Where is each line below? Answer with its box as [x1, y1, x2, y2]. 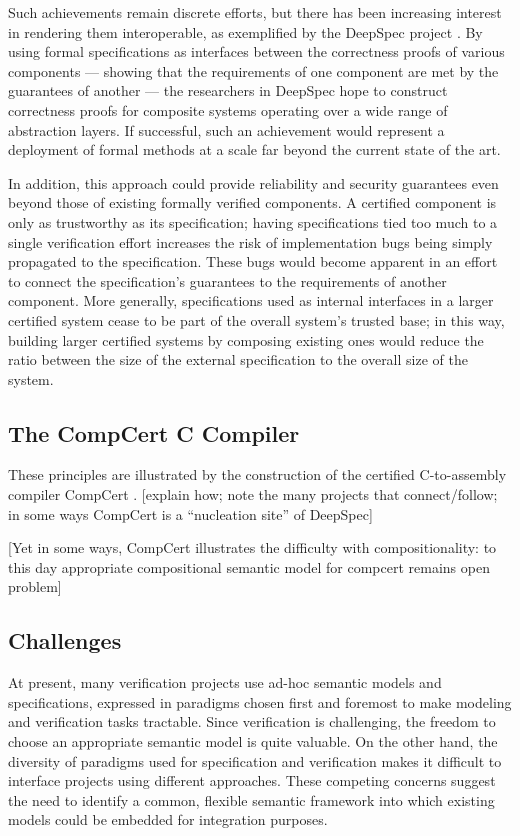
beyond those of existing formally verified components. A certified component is [8, 192, 497, 213]
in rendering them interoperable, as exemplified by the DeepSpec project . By [8, 21, 483, 42]
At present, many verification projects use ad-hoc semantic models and [8, 672, 442, 693]
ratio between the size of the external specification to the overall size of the [8, 349, 468, 370]
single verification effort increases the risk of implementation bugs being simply [8, 231, 493, 252]
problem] [8, 576, 62, 597]
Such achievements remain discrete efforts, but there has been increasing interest [8, 2, 502, 22]
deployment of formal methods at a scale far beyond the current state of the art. [8, 139, 501, 160]
